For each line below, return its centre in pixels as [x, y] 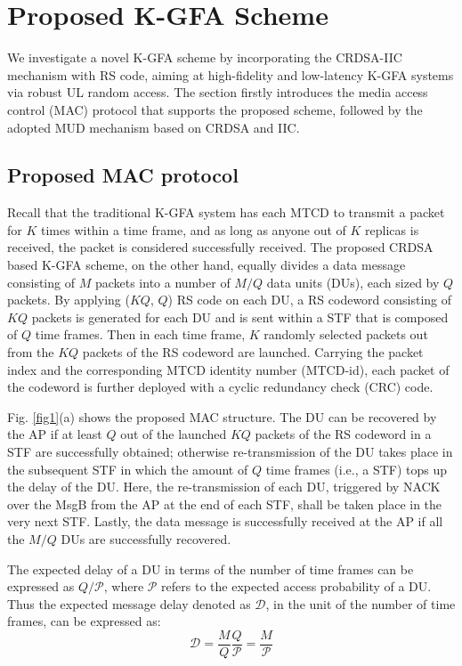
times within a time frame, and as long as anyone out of [193, 229]
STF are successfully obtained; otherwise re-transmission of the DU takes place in [230, 452]
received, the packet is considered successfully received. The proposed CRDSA [220, 247]
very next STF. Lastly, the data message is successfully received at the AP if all [225, 521]
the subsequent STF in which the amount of [128, 469]
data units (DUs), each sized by [353, 282]
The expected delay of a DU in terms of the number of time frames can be [211, 569]
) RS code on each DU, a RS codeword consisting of [310, 300]
